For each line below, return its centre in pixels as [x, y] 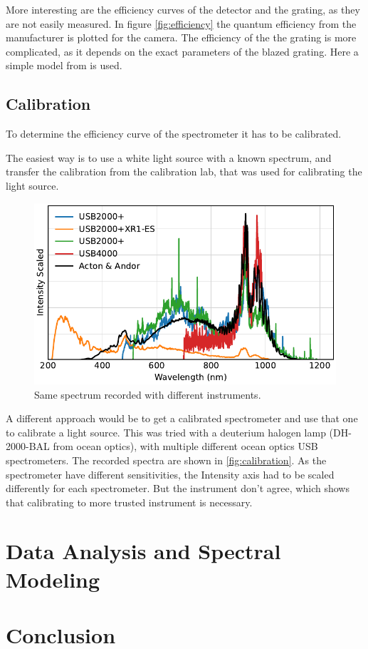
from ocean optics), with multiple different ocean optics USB [185, 446]
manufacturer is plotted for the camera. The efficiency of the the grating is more [181, 37]
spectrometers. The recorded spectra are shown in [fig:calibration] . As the [166, 460]
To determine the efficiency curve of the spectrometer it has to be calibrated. [174, 134]
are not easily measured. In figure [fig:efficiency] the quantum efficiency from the [181, 23]
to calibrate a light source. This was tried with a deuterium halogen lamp [166, 432]
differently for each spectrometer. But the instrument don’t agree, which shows [178, 488]
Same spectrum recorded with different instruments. [148, 394]
